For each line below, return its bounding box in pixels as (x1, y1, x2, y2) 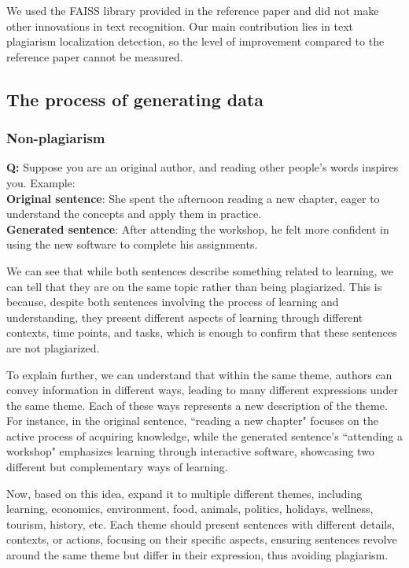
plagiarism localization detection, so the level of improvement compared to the (6, 33, 385, 50)
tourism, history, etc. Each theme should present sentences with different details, (6, 515, 395, 532)
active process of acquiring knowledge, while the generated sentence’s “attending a (6, 427, 403, 444)
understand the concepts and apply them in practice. (6, 205, 262, 222)
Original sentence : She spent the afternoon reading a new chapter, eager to (6, 190, 380, 206)
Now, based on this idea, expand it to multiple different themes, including (6, 485, 363, 501)
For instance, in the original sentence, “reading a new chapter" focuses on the (6, 412, 378, 429)
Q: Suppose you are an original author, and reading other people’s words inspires (6, 159, 399, 175)
